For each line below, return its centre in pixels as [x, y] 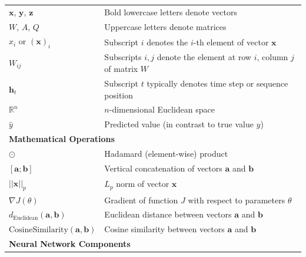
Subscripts [123, 57]
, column [272, 57]
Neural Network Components [70, 244]
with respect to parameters [237, 200]
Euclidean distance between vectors [168, 214]
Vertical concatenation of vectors [163, 168]
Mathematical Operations [62, 139]
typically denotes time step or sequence [217, 83]
